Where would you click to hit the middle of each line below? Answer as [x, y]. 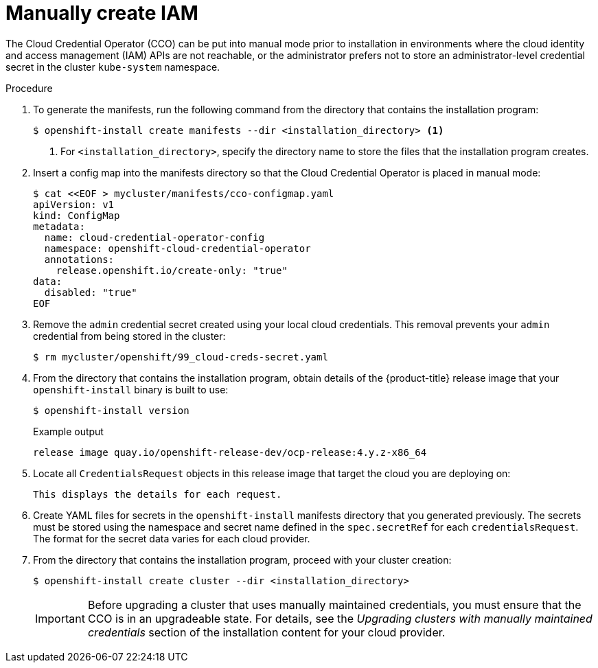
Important [60, 618]
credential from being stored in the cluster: [129, 336]
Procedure [29, 88]
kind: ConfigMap [77, 215]
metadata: [59, 226]
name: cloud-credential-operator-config [154, 237]
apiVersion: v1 [74, 204]
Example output [68, 431]
